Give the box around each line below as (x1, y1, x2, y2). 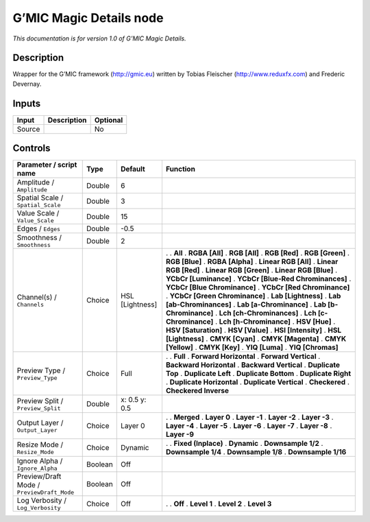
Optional (94, 115, 123, 125)
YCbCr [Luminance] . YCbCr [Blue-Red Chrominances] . (165, 274, 351, 284)
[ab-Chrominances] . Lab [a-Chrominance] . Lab (165, 300, 327, 309)
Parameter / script (16, 160, 77, 169)
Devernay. (12, 80, 42, 88)
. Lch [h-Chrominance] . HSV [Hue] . (214, 317, 336, 327)
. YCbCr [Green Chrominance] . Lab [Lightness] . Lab (165, 292, 341, 301)
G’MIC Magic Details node (12, 10, 164, 25)
